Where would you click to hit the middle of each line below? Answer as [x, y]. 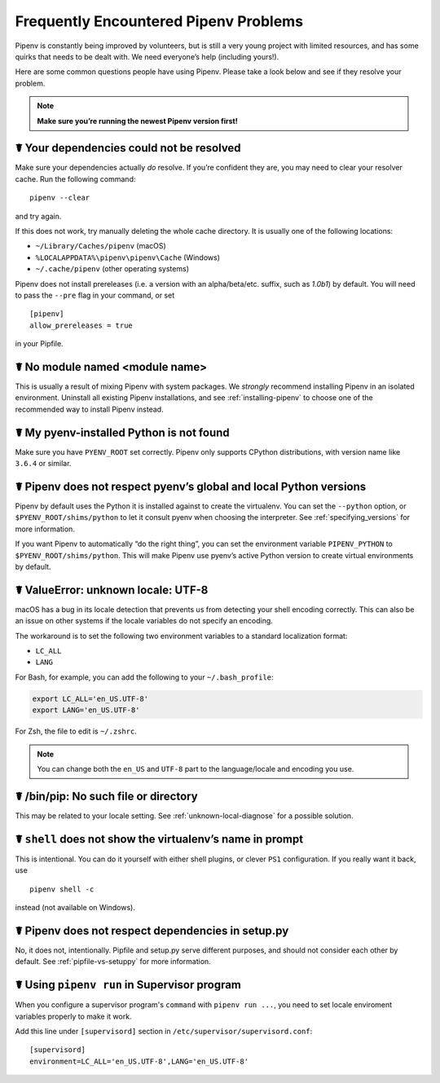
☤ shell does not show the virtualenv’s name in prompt [159, 839]
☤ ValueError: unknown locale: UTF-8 [112, 590]
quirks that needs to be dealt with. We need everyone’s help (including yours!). [147, 56]
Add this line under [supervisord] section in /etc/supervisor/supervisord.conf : [164, 1031]
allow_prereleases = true [81, 325]
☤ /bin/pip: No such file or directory [107, 796]
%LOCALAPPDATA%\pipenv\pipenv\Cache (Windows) [128, 258]
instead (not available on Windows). [75, 907]
